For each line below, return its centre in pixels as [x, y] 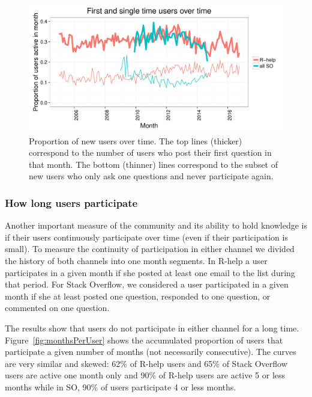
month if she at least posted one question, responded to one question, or [138, 296]
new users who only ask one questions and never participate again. [151, 176]
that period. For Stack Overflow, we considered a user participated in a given [147, 284]
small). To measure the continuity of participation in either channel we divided [150, 249]
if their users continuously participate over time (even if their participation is [146, 237]
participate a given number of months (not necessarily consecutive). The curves [151, 352]
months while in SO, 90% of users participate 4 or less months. [121, 386]
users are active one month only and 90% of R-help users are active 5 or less [145, 375]
